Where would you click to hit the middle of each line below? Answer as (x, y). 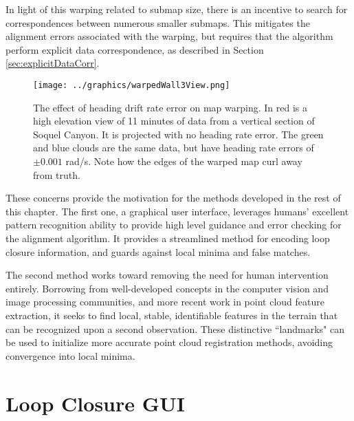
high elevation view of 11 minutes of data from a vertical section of (174, 121)
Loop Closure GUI (96, 403)
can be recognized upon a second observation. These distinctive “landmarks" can (175, 328)
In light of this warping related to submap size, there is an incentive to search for (177, 9)
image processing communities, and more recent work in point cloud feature (165, 302)
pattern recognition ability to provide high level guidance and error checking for (174, 225)
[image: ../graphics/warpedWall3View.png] (132, 85)
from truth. (57, 174)
